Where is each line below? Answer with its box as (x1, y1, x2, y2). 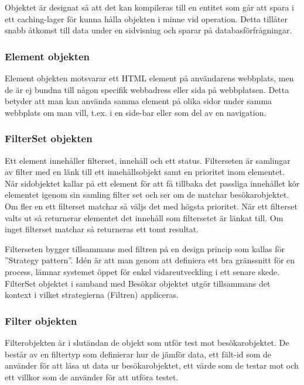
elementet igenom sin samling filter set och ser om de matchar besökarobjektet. (5, 188, 289, 201)
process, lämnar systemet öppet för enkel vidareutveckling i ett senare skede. (5, 265, 280, 277)
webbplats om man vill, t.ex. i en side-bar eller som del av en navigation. (5, 106, 267, 118)
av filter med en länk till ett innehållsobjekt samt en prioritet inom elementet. (5, 166, 285, 178)
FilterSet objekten (5, 131, 93, 146)
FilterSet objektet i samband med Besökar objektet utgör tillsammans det (5, 277, 271, 289)
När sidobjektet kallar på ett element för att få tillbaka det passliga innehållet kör (5, 177, 300, 189)
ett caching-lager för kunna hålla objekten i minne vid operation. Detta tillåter (5, 12, 288, 25)
